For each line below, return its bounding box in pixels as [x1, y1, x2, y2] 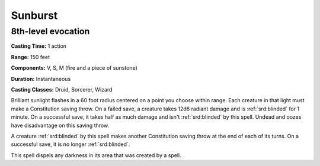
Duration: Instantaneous [11, 75, 71, 82]
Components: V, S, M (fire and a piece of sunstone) [11, 64, 137, 71]
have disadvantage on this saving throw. [11, 122, 110, 129]
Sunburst [11, 9, 58, 22]
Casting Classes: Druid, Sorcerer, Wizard [11, 86, 113, 93]
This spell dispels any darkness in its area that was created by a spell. [11, 151, 181, 159]
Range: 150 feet [11, 53, 50, 60]
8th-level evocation [11, 26, 90, 37]
